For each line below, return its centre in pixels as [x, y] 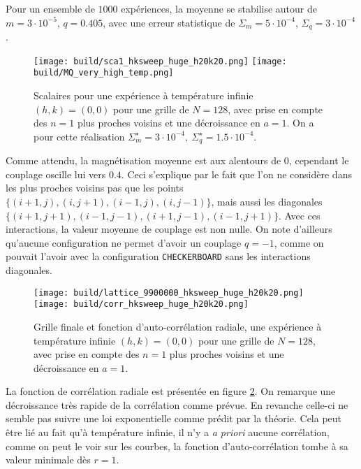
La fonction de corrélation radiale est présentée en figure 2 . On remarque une [171, 391]
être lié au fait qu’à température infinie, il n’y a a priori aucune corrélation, [168, 432]
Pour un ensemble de [50, 8]
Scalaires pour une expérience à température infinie [143, 95]
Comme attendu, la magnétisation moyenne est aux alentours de [143, 160]
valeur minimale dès [48, 460]
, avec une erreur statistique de [169, 22]
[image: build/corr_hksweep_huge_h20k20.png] [141, 304]
